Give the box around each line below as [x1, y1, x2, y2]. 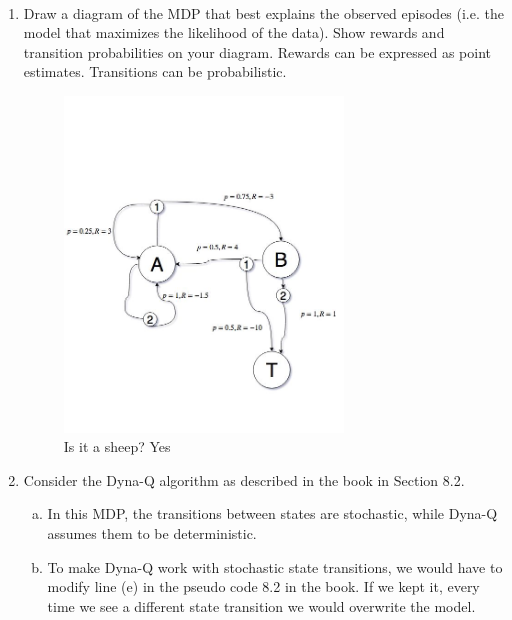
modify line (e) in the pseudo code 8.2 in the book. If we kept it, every [47, 576, 480, 597]
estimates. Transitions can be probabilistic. [23, 61, 287, 82]
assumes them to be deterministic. [47, 522, 257, 543]
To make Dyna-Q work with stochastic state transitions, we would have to [47, 556, 503, 577]
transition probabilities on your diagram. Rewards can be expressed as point [23, 41, 491, 62]
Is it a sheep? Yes [63, 436, 171, 457]
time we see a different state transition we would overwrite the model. [47, 595, 476, 616]
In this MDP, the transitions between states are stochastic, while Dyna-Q [47, 503, 498, 524]
